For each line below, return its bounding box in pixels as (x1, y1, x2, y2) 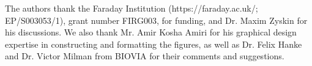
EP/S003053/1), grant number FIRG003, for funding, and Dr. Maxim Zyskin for (5, 13, 308, 26)
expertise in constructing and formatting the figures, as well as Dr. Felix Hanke (5, 37, 302, 50)
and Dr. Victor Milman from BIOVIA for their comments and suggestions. (5, 50, 284, 62)
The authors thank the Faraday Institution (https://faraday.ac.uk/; (5, 2, 258, 14)
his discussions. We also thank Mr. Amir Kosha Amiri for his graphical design (5, 26, 297, 38)
